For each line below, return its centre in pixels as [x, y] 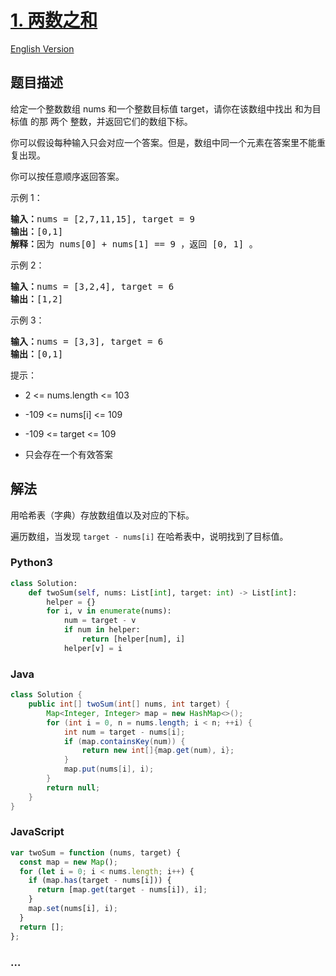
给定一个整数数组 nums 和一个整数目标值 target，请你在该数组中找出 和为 [161, 108]
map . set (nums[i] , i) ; [73, 909]
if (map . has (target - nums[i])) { [100, 881]
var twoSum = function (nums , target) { [96, 852]
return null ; [73, 787]
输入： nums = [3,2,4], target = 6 [92, 286]
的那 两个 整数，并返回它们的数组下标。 [111, 121]
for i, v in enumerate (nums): [109, 611]
